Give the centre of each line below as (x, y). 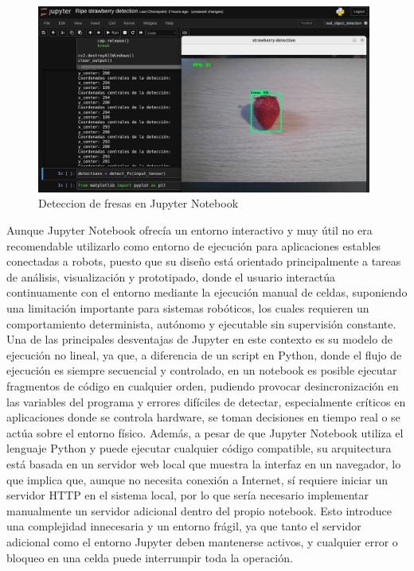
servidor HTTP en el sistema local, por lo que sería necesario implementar (187, 495)
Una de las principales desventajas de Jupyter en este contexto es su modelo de (199, 339)
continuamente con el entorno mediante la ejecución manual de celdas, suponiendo (207, 292)
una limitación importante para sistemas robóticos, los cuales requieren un (188, 308)
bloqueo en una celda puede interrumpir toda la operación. (150, 557)
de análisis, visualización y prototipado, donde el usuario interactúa (171, 276)
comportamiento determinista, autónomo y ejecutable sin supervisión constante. (201, 323)
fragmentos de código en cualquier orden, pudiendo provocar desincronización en (203, 385)
